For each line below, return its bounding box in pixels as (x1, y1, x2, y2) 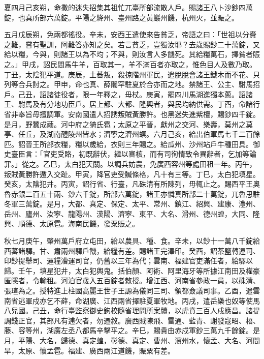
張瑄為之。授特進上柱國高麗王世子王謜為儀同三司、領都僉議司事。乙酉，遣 (4, 285, 253, 296)
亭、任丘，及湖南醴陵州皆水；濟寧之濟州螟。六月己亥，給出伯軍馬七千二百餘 (4, 129, 260, 139)
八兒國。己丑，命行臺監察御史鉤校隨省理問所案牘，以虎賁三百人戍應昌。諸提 (4, 305, 260, 316)
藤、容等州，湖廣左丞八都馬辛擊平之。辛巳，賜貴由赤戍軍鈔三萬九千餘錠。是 (4, 325, 260, 336)
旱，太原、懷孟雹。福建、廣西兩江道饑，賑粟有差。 (4, 345, 175, 355)
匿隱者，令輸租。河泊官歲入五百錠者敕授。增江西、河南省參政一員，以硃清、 (4, 275, 260, 286)
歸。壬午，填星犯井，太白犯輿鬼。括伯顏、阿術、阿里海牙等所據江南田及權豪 (4, 265, 260, 276)
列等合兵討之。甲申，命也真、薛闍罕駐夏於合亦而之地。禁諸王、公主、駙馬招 (4, 79, 260, 89)
